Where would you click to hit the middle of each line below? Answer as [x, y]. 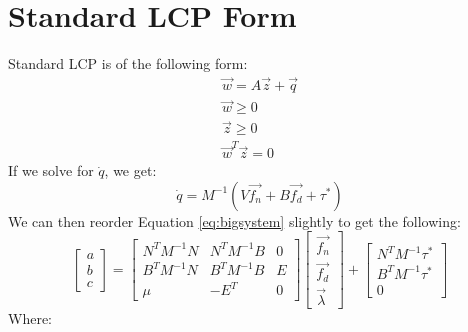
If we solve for [51, 170]
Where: [30, 318]
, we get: [130, 170]
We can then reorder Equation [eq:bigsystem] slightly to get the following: [234, 220]
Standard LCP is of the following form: [128, 63]
